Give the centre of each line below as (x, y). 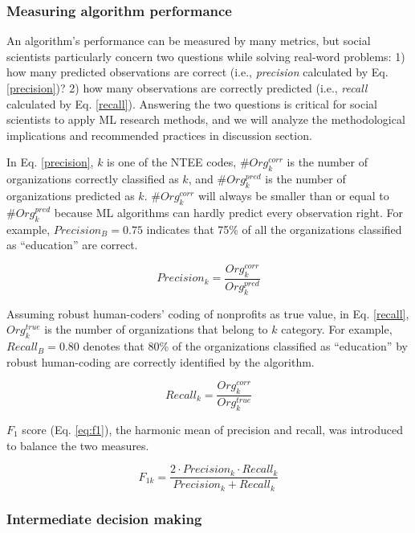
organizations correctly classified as (93, 179)
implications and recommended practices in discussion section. (159, 135)
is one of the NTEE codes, (172, 162)
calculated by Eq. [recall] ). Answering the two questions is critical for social (192, 103)
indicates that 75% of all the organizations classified (274, 229)
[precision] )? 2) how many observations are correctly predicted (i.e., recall (187, 88)
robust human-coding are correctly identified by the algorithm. (161, 361)
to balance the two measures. (78, 445)
